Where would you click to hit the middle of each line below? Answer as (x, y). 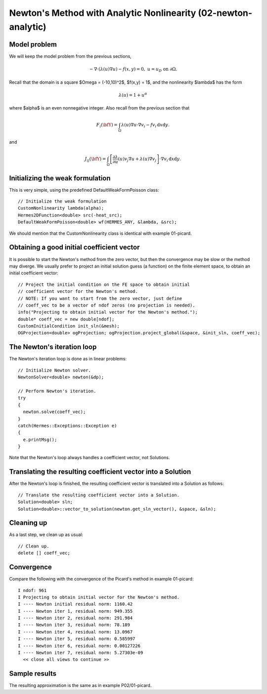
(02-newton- (225, 13)
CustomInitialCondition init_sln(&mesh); (69, 326)
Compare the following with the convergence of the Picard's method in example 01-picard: (101, 579)
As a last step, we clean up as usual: (46, 534)
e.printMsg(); (40, 439)
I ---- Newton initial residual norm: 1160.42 (75, 604)
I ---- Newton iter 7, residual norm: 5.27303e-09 (81, 653)
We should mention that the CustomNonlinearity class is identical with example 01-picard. (101, 233)
